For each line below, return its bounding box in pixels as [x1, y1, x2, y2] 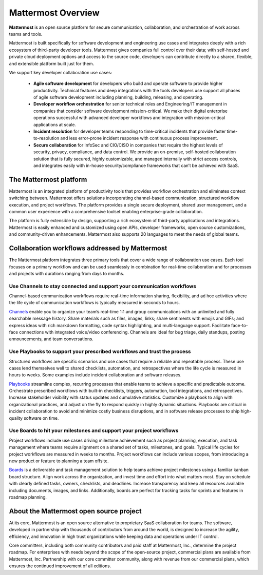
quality [9, 415, 23, 421]
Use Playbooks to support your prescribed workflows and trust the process [9, 348, 191, 355]
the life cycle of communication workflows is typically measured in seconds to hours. [9, 300, 180, 306]
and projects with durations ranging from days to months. [9, 270, 124, 276]
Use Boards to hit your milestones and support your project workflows [9, 427, 179, 434]
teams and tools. [9, 31, 42, 37]
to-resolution [33, 135, 59, 141]
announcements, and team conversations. [9, 336, 94, 342]
